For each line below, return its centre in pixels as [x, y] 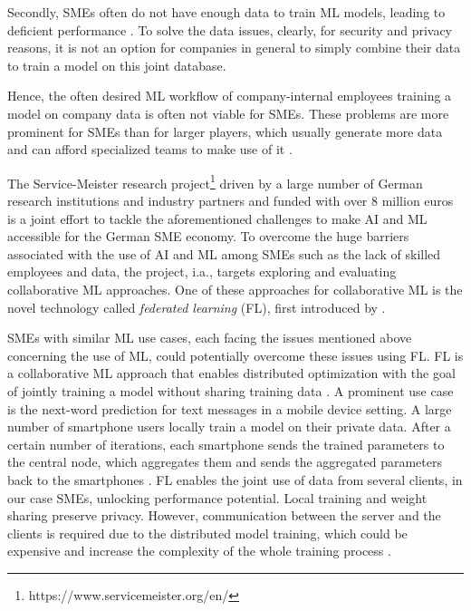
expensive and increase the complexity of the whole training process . [199, 551]
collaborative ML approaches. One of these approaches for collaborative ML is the [235, 289]
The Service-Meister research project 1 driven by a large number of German [215, 181]
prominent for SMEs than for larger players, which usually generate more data [225, 131]
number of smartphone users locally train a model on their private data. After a [229, 427]
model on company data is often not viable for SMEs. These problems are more [228, 113]
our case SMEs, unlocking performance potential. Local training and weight [217, 497]
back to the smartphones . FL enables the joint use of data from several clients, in [235, 479]
